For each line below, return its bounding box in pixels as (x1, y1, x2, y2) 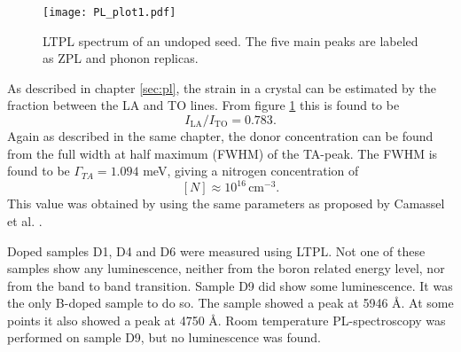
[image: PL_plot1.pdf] (43, 6, 176, 19)
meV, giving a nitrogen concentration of (143, 161, 359, 180)
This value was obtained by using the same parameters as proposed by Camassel (7, 194, 445, 213)
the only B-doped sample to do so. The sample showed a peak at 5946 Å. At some (7, 293, 454, 312)
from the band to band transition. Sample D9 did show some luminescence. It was (7, 276, 453, 294)
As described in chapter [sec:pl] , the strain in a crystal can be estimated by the (7, 78, 436, 97)
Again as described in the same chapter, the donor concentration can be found (7, 127, 434, 145)
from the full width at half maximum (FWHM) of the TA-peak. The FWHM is (7, 144, 438, 162)
